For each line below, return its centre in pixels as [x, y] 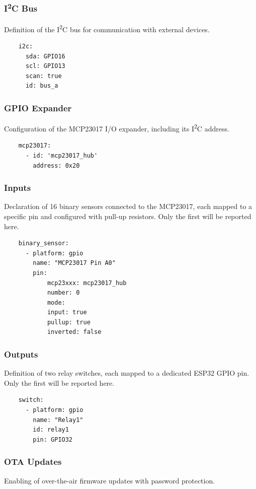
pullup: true [69, 322]
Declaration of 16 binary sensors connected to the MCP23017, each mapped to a [128, 206]
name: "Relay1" [58, 420]
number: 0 [63, 293]
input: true [67, 312]
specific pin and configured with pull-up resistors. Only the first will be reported [128, 216]
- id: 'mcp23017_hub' [62, 155]
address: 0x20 [56, 165]
